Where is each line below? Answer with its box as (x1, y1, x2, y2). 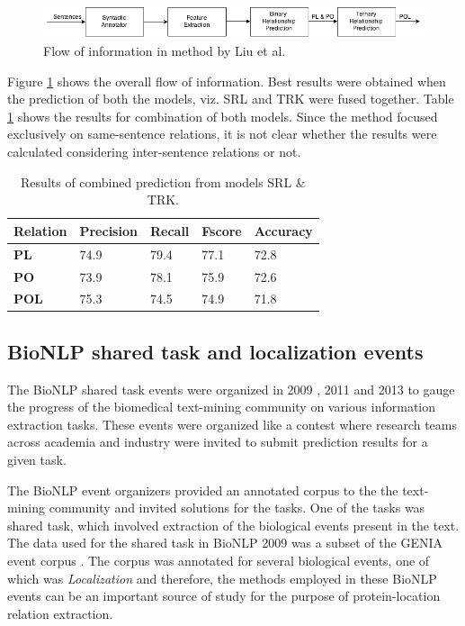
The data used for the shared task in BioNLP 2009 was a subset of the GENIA (7, 533, 443, 552)
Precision (79, 221, 138, 240)
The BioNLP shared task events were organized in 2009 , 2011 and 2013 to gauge (7, 379, 455, 398)
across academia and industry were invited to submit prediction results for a (7, 432, 428, 451)
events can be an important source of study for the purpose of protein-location (7, 586, 441, 605)
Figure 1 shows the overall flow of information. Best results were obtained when (7, 71, 446, 90)
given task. (7, 450, 67, 469)
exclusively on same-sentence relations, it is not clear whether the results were (7, 124, 437, 143)
